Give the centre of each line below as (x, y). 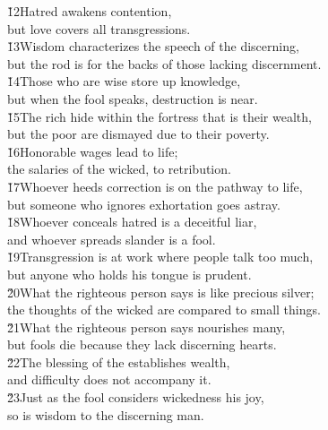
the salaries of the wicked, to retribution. (119, 169)
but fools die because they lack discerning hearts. (142, 344)
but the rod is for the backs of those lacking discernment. (164, 63)
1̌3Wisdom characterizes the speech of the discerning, (153, 46)
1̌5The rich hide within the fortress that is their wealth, (160, 116)
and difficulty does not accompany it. (109, 379)
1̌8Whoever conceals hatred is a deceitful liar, (132, 222)
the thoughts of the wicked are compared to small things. (164, 310)
